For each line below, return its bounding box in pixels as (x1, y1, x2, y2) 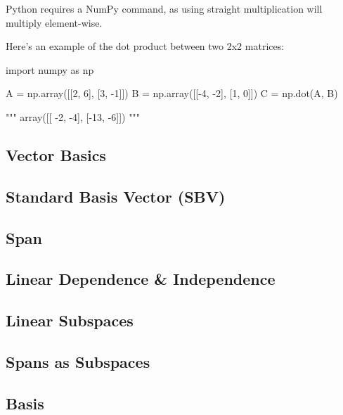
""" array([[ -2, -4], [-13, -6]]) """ (6, 109, 140, 124)
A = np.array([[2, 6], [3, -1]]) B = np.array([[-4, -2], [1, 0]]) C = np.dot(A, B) (6, 86, 338, 101)
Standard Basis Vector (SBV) (6, 185, 226, 207)
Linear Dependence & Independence (6, 268, 276, 290)
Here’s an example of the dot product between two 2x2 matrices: (6, 39, 285, 53)
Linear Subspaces (6, 309, 134, 331)
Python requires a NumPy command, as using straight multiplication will (6, 1, 323, 15)
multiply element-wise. (6, 15, 103, 30)
